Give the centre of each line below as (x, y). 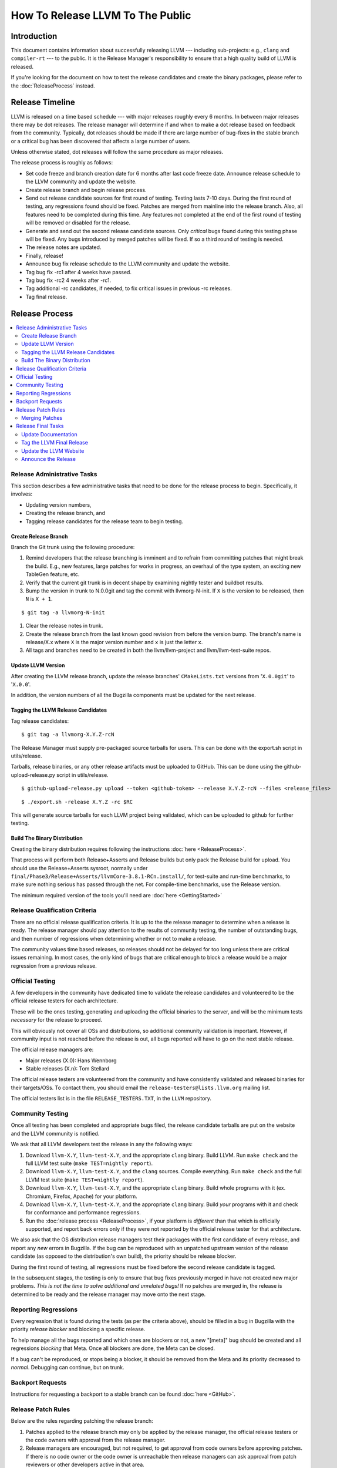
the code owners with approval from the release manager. (95, 1440)
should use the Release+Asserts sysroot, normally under (79, 868)
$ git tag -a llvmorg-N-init (63, 612)
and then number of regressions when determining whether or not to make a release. (114, 938)
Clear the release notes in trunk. (64, 626)
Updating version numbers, (58, 504)
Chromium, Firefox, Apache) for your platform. (81, 1196)
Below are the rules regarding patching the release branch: (82, 1421)
